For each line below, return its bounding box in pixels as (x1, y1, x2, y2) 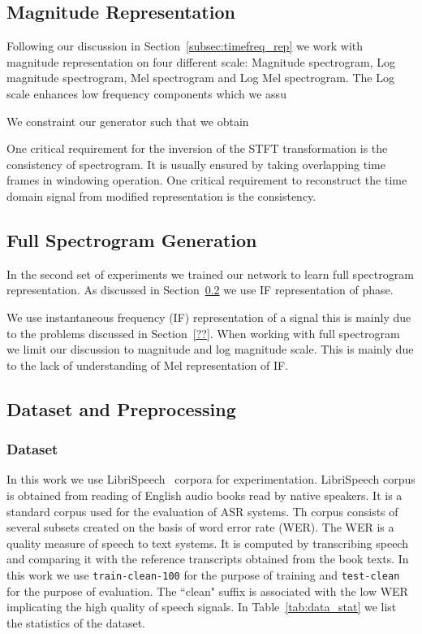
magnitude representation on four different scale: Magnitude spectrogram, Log (6, 53, 396, 70)
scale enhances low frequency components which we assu (6, 85, 286, 102)
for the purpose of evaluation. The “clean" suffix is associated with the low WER (6, 582, 408, 599)
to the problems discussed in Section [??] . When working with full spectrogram (6, 324, 400, 341)
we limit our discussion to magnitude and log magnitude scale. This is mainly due (6, 341, 414, 358)
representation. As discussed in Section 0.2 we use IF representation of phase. (6, 281, 394, 298)
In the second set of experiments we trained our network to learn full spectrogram (6, 265, 414, 282)
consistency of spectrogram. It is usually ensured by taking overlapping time (6, 155, 385, 172)
